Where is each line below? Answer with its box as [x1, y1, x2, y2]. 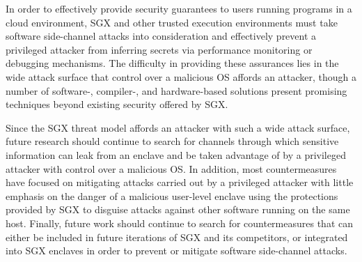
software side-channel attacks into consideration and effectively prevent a [6, 29, 317, 43]
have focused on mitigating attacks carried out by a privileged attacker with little [6, 175, 354, 190]
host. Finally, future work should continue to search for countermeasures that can [6, 215, 353, 230]
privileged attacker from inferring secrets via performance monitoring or [6, 42, 313, 56]
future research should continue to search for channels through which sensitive [6, 134, 339, 148]
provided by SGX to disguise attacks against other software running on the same [6, 202, 350, 217]
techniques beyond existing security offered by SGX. [6, 97, 228, 111]
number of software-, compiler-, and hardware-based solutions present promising [6, 83, 347, 98]
